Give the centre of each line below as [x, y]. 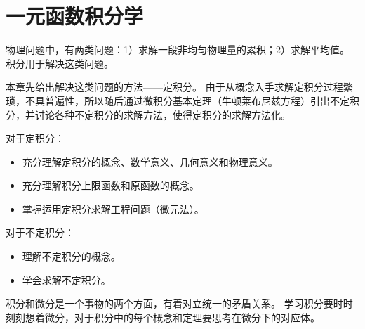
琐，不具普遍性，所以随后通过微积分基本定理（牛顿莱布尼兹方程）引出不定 [178, 100]
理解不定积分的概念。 [71, 256]
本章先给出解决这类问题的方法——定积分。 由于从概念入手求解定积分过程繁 [179, 87]
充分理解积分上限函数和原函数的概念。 [111, 185]
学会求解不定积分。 [66, 279]
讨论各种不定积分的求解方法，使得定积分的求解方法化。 [162, 114]
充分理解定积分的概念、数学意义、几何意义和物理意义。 [150, 161]
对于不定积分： [40, 232]
